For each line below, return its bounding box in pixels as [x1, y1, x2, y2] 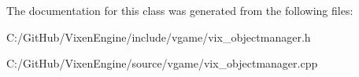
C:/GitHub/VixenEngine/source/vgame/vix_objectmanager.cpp [6, 55, 318, 71]
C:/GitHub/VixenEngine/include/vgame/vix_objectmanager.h [6, 28, 311, 45]
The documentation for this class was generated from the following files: [6, 2, 353, 18]
